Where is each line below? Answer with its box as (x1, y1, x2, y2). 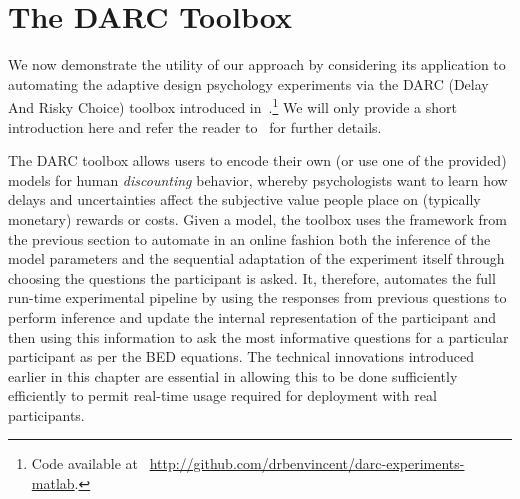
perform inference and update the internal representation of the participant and (8, 306, 497, 327)
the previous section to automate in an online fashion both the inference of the (8, 228, 491, 249)
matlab (31, 473, 75, 494)
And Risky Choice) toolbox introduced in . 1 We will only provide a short (8, 94, 457, 117)
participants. (8, 404, 85, 425)
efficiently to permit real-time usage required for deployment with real (8, 385, 437, 406)
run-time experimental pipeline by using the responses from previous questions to (8, 287, 507, 308)
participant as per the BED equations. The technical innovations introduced (8, 346, 475, 367)
